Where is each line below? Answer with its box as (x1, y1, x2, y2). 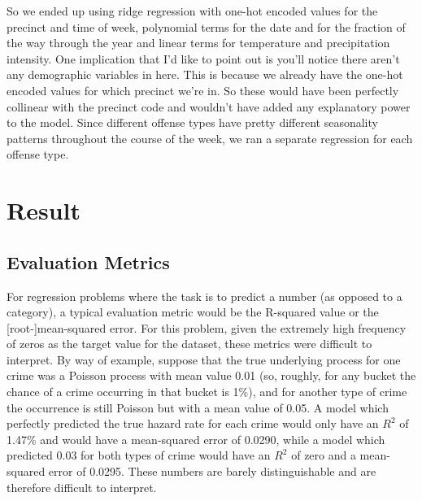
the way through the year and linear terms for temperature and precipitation (7, 34, 390, 51)
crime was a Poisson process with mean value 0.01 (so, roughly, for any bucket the (7, 367, 416, 384)
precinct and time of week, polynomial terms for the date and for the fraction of (7, 18, 406, 35)
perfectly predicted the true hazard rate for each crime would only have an (7, 415, 379, 432)
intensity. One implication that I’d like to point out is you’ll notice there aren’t (7, 50, 400, 67)
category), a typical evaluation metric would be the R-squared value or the (7, 303, 379, 320)
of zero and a (291, 447, 356, 464)
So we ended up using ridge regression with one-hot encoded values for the (7, 2, 378, 19)
